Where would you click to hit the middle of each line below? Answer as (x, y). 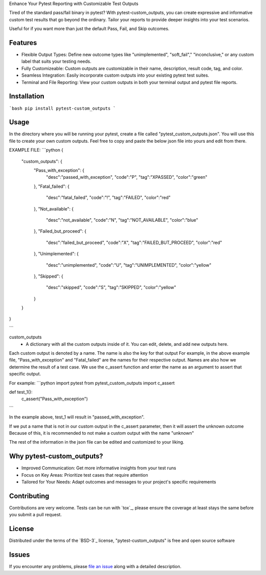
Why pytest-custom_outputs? (56, 456)
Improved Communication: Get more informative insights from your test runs (99, 468)
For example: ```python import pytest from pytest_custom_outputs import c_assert (92, 383)
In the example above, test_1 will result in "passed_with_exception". (77, 417)
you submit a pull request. (35, 515)
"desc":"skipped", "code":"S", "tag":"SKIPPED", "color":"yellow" (111, 287)
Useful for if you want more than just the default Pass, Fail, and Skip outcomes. (89, 29)
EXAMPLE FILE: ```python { (36, 150)
